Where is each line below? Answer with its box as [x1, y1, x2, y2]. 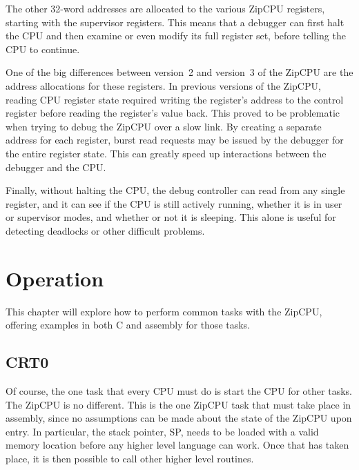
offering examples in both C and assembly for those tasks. [6, 317, 251, 332]
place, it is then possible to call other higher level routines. [6, 451, 254, 465]
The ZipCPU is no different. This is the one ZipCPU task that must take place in [6, 397, 351, 411]
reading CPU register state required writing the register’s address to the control [6, 92, 344, 106]
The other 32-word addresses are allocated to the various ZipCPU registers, [6, 1, 325, 15]
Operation [6, 264, 104, 292]
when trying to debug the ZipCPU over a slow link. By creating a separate [6, 119, 322, 133]
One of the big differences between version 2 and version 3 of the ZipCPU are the [6, 65, 353, 79]
